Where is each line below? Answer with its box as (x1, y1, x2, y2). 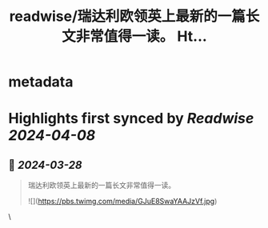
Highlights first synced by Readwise (8, 110, 254, 128)
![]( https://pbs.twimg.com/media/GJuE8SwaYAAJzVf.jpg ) (27, 197, 218, 206)
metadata (8, 73, 74, 91)
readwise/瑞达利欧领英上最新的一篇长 (9, 7, 260, 26)
